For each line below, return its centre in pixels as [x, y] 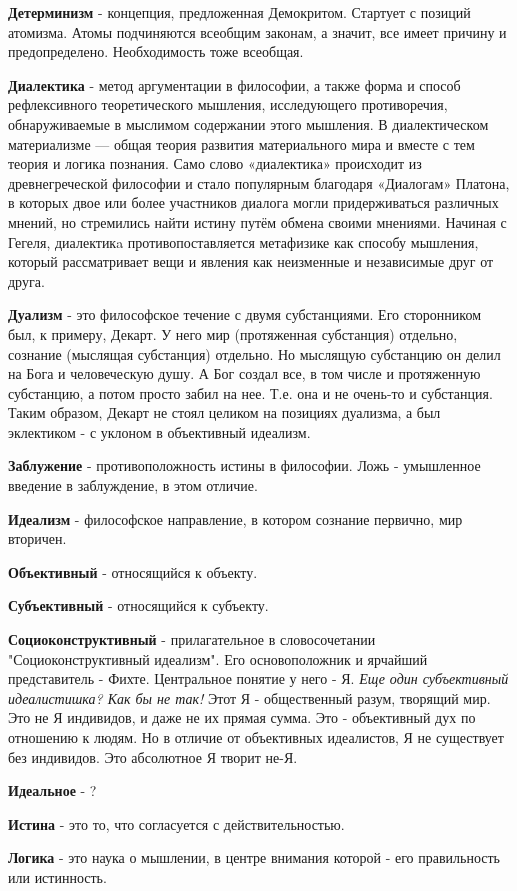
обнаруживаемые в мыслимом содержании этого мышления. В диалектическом [248, 123]
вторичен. [37, 538]
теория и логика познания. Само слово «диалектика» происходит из [215, 163]
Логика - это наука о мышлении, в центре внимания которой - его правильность [254, 857]
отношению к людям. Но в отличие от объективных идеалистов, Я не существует [256, 737]
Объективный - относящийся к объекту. [133, 571]
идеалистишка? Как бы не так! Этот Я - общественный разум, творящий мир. [249, 697]
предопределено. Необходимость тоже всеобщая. [156, 51]
